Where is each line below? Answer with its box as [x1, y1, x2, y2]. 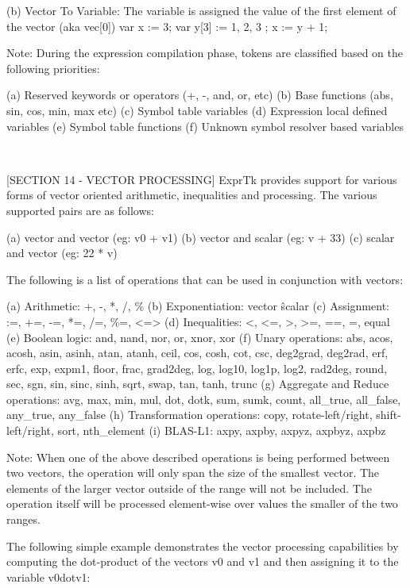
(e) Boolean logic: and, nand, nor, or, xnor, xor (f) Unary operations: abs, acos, [6, 329, 393, 345]
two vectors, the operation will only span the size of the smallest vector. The [6, 464, 380, 481]
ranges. [6, 511, 41, 528]
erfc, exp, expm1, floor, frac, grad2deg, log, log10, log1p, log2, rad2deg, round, [6, 359, 388, 376]
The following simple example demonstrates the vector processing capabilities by [6, 537, 399, 554]
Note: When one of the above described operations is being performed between [6, 448, 390, 465]
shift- [376, 406, 401, 423]
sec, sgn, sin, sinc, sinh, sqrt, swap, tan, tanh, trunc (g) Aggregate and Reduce [6, 375, 389, 392]
